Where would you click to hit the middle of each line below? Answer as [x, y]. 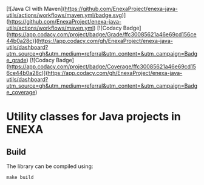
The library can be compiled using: [50, 166]
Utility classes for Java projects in [93, 117]
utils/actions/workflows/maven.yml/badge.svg [64, 15]
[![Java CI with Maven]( [36, 9]
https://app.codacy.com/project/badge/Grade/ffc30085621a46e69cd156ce [102, 34]
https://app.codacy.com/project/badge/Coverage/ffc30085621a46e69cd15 [102, 67]
